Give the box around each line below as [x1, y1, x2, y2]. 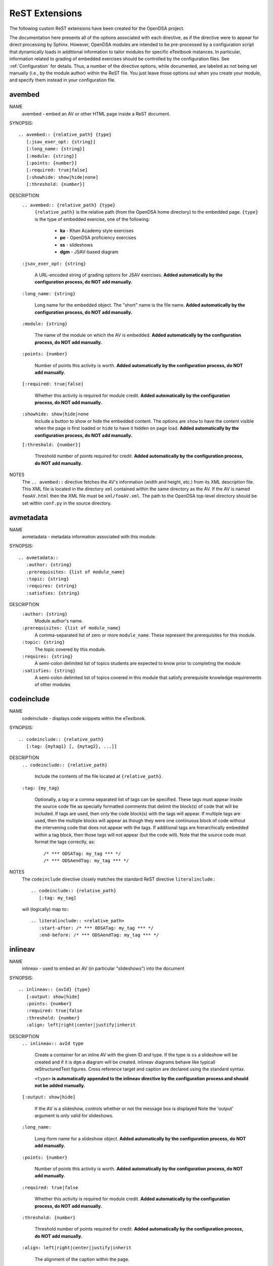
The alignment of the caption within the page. [34, 1256, 130, 1262]
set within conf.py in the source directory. [22, 500, 112, 506]
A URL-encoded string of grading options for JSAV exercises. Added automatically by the [34, 272, 223, 278]
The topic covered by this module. [34, 646, 106, 652]
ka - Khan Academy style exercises [60, 228, 134, 234]
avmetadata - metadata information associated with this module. [22, 534, 157, 540]
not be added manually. [34, 1082, 85, 1088]
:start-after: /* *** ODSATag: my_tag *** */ [38, 925, 154, 931]
